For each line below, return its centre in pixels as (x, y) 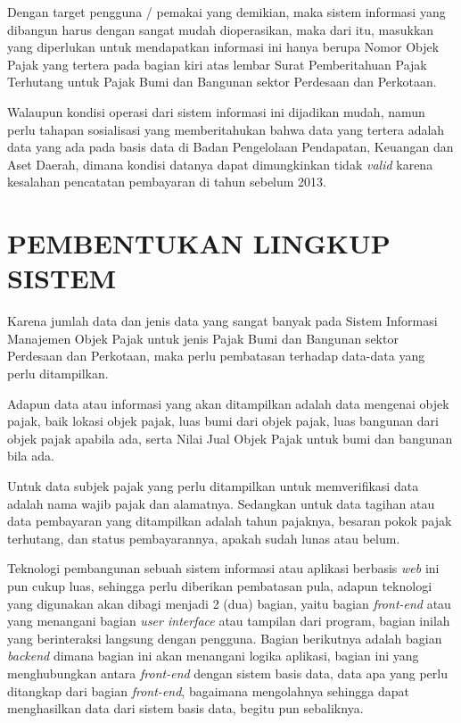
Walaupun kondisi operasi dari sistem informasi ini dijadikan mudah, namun (216, 111)
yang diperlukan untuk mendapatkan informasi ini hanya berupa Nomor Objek (223, 47)
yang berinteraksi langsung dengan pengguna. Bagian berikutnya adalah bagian (225, 638)
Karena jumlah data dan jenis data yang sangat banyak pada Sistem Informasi (222, 321)
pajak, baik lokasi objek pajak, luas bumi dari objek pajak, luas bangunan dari (223, 421)
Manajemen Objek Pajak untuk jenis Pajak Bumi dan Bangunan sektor (203, 338)
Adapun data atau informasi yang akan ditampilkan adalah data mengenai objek (228, 403)
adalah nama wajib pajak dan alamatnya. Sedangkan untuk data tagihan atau (221, 503)
